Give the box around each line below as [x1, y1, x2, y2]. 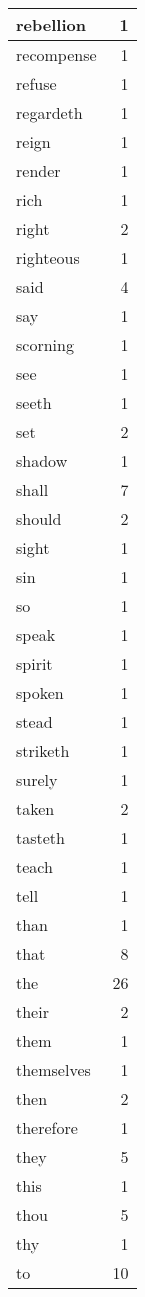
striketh [16, 739, 70, 762]
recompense [16, 43, 97, 66]
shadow [16, 449, 68, 472]
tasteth [16, 826, 65, 849]
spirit [16, 652, 53, 675]
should [16, 507, 62, 530]
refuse [16, 72, 57, 95]
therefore [16, 1116, 78, 1139]
